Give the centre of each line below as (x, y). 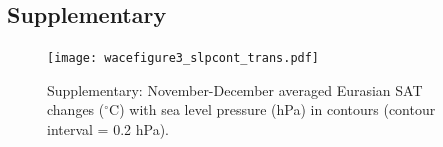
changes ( (76, 109)
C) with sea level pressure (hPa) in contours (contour (272, 109)
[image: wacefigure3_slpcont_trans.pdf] (183, 58)
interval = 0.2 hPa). (108, 129)
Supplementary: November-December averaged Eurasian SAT (235, 89)
